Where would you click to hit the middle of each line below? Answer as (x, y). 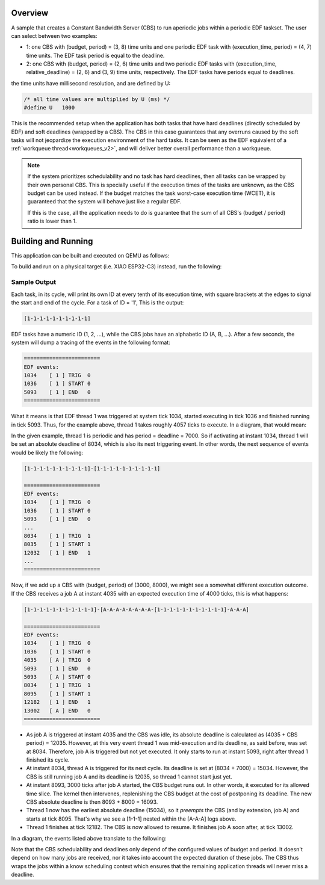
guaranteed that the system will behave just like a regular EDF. (104, 202)
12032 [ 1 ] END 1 (57, 553)
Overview (30, 13)
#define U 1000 (49, 108)
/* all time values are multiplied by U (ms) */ (97, 99)
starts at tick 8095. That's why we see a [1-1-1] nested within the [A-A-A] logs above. (132, 819)
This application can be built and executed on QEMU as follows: (90, 256)
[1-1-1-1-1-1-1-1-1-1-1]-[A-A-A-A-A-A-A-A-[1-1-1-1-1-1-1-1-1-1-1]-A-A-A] (137, 609)
